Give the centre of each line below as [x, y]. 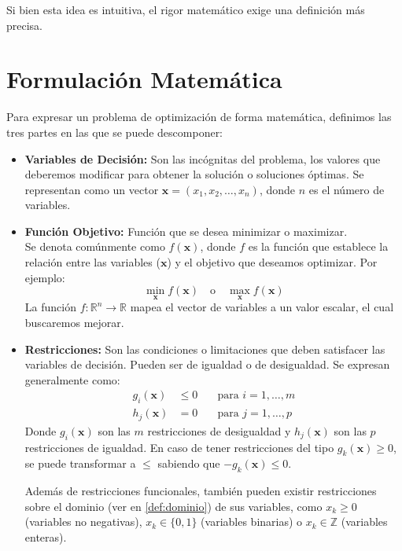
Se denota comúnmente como [95, 246]
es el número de [347, 189]
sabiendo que [189, 463]
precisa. [25, 25]
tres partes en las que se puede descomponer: [115, 132]
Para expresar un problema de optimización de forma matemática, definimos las [199, 117]
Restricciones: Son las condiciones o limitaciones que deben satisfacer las [205, 349]
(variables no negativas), [83, 522]
